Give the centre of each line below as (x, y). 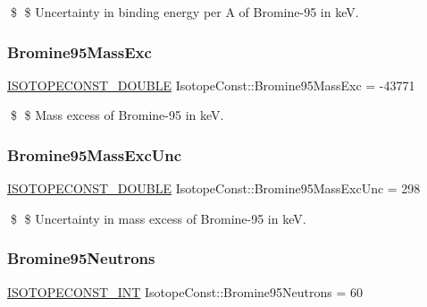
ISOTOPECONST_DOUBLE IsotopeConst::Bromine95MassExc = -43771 (211, 85)
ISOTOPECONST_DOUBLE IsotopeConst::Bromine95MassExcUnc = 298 (214, 188)
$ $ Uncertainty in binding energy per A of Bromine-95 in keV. (184, 12)
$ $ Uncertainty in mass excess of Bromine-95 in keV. (158, 218)
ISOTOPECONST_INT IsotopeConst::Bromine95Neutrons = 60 (185, 291)
